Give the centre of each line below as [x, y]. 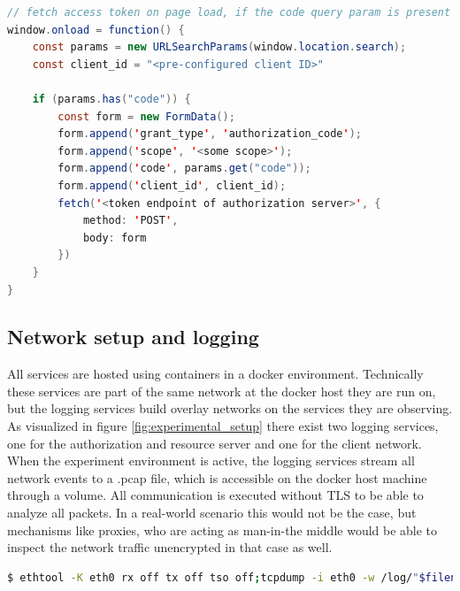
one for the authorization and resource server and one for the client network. [215, 443]
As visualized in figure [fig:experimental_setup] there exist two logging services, [223, 426]
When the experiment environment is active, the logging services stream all [211, 461]
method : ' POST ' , [130, 221]
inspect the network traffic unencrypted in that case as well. [170, 547]
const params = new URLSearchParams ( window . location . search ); [219, 47]
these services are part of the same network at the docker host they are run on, [222, 391]
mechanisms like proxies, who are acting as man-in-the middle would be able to [222, 530]
